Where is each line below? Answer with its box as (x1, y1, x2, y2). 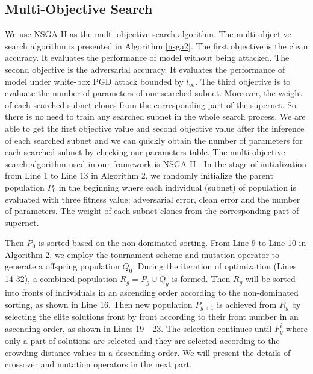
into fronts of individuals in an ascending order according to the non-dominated (5, 286, 299, 299)
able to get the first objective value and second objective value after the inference (5, 121, 305, 134)
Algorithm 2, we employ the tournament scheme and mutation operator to (5, 248, 279, 260)
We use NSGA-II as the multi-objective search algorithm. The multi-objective (5, 28, 291, 40)
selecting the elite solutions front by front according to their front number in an (5, 310, 299, 323)
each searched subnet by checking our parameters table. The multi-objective (5, 146, 285, 158)
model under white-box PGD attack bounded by (5, 75, 184, 87)
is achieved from (217, 298, 277, 310)
